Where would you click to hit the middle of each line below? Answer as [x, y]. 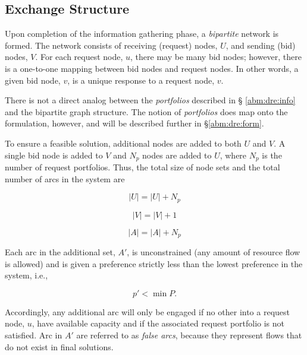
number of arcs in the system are [65, 178]
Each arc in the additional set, [60, 252]
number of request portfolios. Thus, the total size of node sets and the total [142, 167]
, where [233, 155]
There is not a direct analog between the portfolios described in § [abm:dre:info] [150, 100]
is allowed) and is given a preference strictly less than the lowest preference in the [154, 263]
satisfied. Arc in [34, 335]
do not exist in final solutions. [59, 346]
